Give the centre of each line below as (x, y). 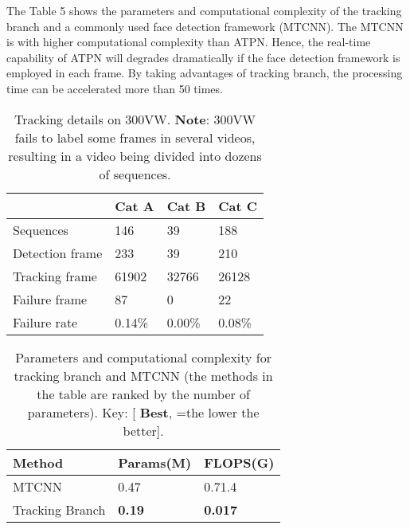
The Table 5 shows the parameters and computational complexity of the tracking (204, 10)
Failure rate (45, 322)
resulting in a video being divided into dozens (135, 155)
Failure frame (50, 299)
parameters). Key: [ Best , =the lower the (143, 412)
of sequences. (135, 174)
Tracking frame (55, 276)
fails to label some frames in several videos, (135, 137)
